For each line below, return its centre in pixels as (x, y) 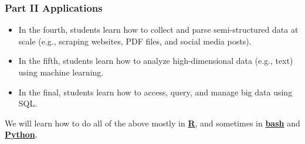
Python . (21, 134)
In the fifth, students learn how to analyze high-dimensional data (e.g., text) (156, 61)
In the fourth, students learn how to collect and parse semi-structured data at (158, 30)
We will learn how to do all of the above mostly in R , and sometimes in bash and (152, 123)
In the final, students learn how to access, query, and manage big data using (155, 92)
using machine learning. (61, 72)
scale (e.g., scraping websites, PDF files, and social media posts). (135, 41)
